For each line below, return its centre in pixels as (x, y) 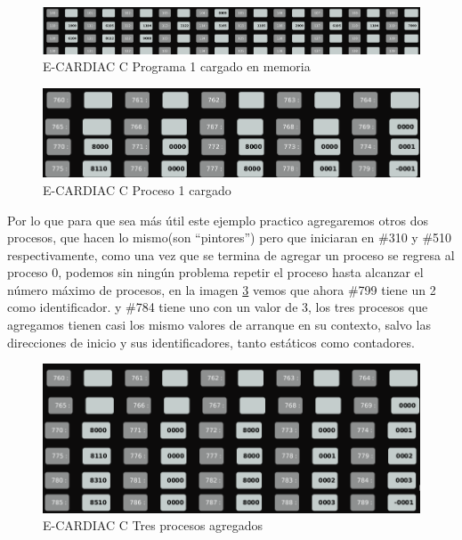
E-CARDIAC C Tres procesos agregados (153, 525)
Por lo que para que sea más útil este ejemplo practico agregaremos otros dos (218, 220)
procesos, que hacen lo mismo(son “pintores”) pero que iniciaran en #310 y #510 (230, 237)
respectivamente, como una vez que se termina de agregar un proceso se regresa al (231, 254)
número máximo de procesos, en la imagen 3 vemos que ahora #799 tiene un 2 (222, 289)
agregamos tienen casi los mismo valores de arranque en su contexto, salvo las (219, 325)
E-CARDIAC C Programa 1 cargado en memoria (177, 66)
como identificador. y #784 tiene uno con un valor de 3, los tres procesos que (218, 307)
